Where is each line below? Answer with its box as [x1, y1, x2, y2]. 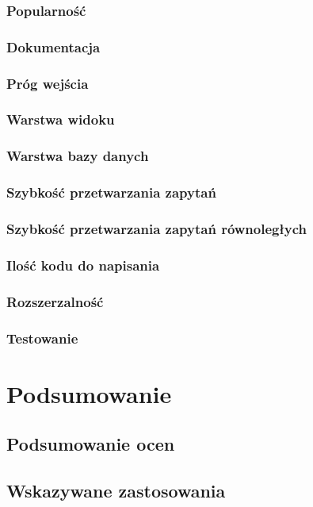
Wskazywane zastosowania [6, 478, 226, 502]
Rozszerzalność [6, 291, 104, 311]
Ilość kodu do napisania [6, 255, 160, 275]
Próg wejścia [6, 73, 89, 93]
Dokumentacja [6, 36, 101, 56]
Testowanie [6, 328, 78, 348]
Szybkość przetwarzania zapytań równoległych [6, 218, 307, 238]
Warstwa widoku [6, 109, 115, 129]
